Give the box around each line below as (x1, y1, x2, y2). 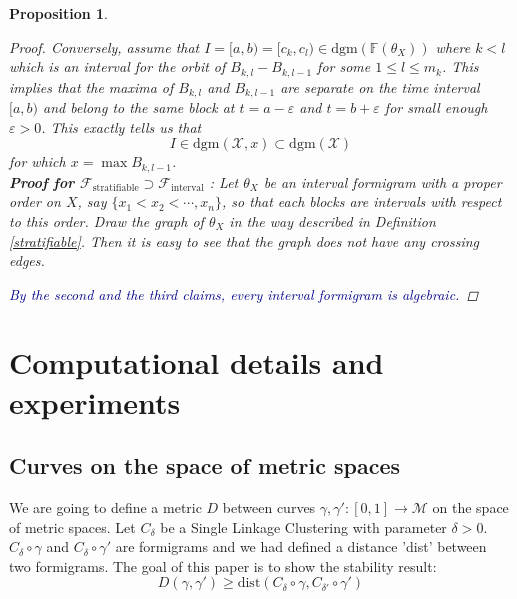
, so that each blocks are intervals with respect (222, 191, 502, 212)
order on (9, 191, 61, 212)
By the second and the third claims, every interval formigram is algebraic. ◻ (9, 283, 479, 304)
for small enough (384, 97, 488, 118)
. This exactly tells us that (41, 116, 202, 137)
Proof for (9, 171, 75, 192)
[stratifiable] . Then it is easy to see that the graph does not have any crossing (9, 230, 480, 251)
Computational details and (9, 342, 384, 383)
